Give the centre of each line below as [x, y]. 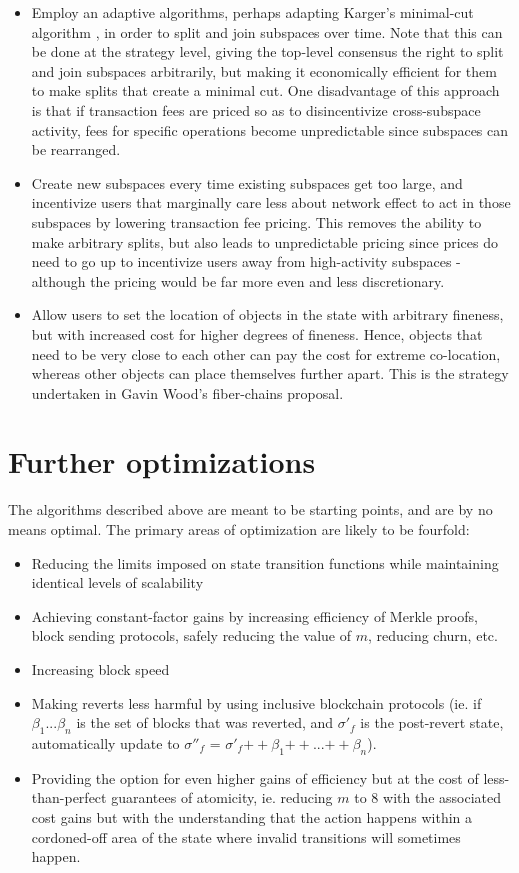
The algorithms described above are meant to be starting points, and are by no [250, 509]
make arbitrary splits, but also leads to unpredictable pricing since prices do [265, 241]
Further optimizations [162, 461]
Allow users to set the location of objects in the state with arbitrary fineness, [267, 314]
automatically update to [105, 742]
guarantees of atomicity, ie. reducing [222, 797]
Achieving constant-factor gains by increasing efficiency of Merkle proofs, [254, 615]
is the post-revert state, [432, 722]
